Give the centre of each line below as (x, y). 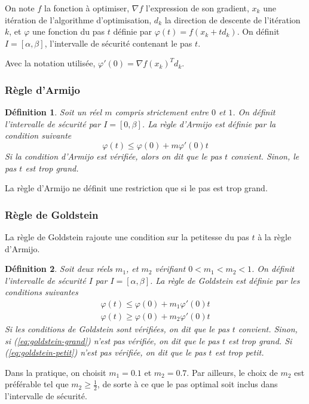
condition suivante (38, 135)
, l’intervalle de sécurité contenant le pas (118, 43)
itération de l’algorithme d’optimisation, (78, 19)
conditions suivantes (42, 292)
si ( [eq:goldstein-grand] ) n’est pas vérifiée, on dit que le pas (112, 340)
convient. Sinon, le (265, 156)
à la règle (275, 236)
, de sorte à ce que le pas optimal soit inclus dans (187, 384)
